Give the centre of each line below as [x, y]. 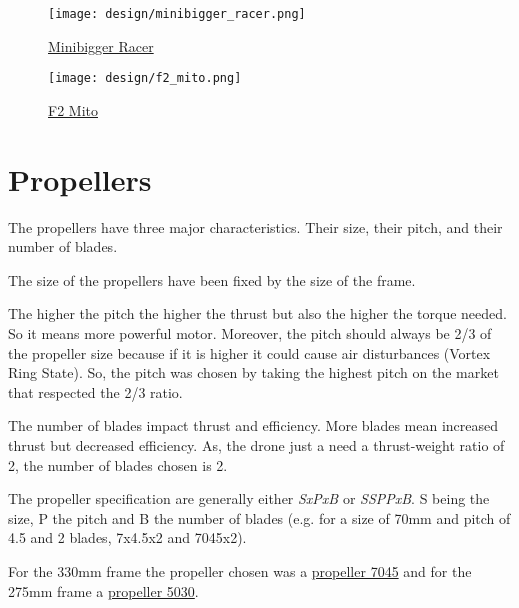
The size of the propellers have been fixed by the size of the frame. [212, 279]
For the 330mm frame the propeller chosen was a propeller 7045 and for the [240, 570]
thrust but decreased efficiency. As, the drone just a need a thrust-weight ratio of [256, 444]
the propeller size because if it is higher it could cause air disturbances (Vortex [249, 352]
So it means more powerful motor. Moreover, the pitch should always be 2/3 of [250, 333]
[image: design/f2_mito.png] [145, 78]
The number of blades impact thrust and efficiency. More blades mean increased [253, 425]
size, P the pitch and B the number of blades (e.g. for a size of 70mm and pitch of [259, 517]
